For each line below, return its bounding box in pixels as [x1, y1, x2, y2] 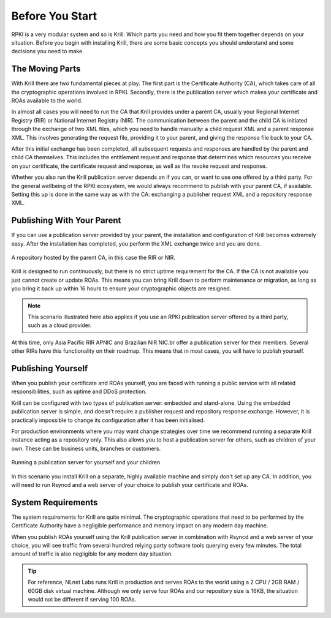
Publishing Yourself [11, 363, 88, 374]
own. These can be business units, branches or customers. [11, 445, 161, 452]
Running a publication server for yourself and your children [11, 459, 161, 466]
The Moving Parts [11, 64, 81, 74]
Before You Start [11, 9, 97, 23]
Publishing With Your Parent [11, 215, 121, 226]
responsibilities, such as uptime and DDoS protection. [11, 388, 147, 395]
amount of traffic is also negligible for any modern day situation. [11, 550, 173, 557]
